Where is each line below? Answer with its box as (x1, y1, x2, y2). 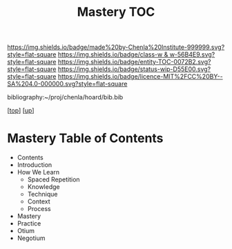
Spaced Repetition (27, 175, 81, 183)
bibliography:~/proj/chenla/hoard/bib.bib (7, 93, 124, 101)
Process (27, 205, 51, 213)
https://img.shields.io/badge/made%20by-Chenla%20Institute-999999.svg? (7, 43, 225, 52)
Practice (17, 219, 41, 228)
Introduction (17, 161, 52, 169)
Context (27, 197, 50, 206)
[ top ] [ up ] (7, 106, 35, 114)
